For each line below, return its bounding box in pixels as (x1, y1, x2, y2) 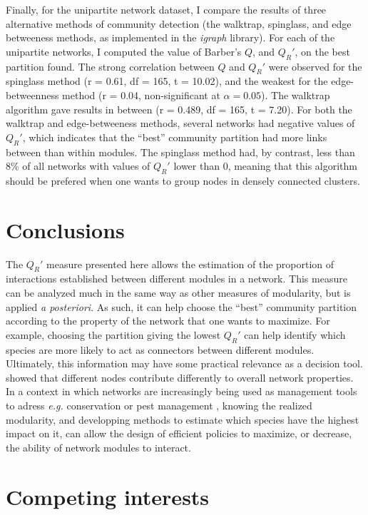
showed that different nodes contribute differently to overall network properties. (6, 369, 354, 384)
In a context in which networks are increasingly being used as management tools (6, 384, 357, 399)
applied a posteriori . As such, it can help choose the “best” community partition (6, 299, 357, 314)
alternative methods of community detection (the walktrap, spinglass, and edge (6, 16, 352, 31)
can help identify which (244, 327, 346, 342)
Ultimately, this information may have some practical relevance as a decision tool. (6, 356, 363, 371)
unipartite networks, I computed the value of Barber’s (6, 44, 242, 58)
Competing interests (6, 481, 210, 511)
